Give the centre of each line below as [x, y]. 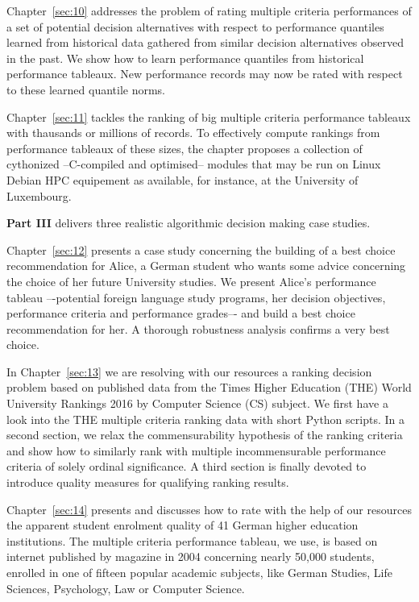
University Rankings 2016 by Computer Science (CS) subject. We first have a [197, 403]
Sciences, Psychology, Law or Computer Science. [126, 588]
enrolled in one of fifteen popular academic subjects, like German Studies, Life [199, 572]
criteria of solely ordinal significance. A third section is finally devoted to [187, 466]
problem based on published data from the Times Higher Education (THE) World [209, 387]
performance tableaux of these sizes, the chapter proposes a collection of [185, 148]
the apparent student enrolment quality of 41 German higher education [183, 525]
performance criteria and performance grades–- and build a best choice [181, 313]
